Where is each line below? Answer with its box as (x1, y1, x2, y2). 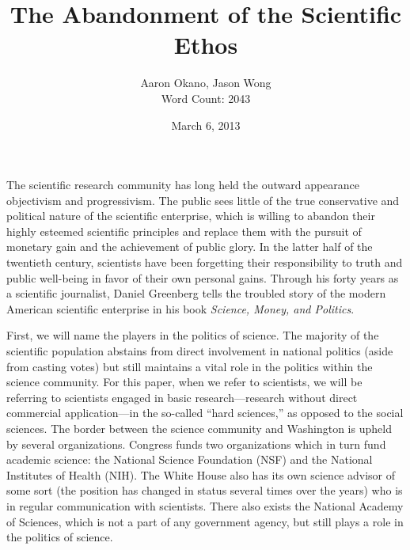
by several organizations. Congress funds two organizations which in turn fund (6, 435, 386, 452)
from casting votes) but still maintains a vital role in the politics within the (6, 358, 373, 374)
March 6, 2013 (171, 116, 241, 133)
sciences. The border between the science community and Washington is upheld (6, 420, 392, 436)
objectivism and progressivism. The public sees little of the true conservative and (6, 192, 400, 208)
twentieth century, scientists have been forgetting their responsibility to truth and (6, 254, 403, 271)
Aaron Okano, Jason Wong (140, 74, 271, 91)
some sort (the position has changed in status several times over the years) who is (6, 482, 403, 499)
